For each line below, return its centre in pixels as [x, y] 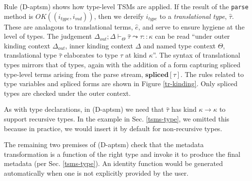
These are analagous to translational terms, [68, 26]
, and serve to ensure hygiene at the [191, 26]
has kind [184, 109]
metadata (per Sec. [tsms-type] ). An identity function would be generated [113, 163]
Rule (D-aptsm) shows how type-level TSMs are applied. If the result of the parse [126, 6]
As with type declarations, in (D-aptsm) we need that [84, 109]
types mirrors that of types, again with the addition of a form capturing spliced [122, 65]
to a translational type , [193, 16]
